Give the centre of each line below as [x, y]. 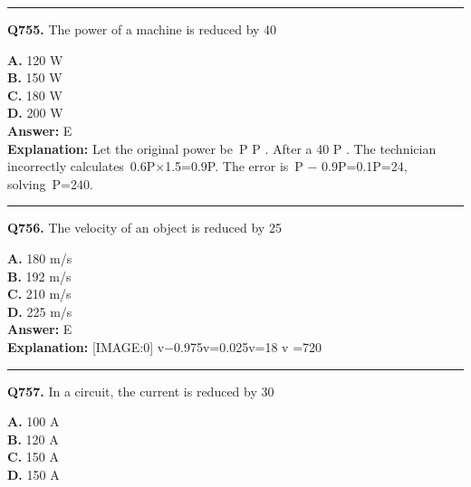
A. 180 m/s [40, 258]
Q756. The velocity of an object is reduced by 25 [144, 228]
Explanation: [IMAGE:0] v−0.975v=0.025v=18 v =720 [165, 346]
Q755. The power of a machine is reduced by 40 [142, 29]
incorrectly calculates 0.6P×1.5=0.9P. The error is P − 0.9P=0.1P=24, [207, 166]
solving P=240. [50, 183]
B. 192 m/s [39, 276]
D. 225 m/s [40, 311]
